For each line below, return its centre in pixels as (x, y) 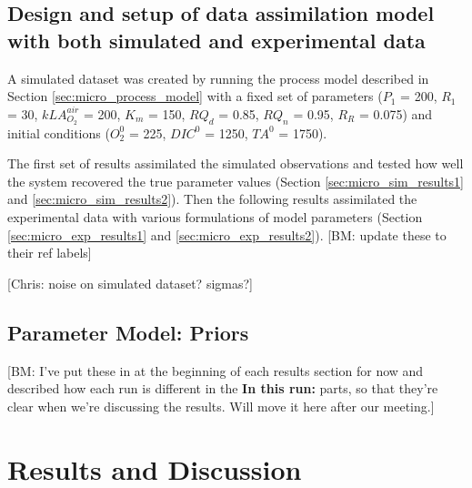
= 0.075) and (396, 113)
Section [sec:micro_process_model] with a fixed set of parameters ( (195, 96)
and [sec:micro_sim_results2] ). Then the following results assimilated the (212, 199)
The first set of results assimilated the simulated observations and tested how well (236, 163)
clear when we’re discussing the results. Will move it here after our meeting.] (221, 406)
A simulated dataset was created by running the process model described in (218, 78)
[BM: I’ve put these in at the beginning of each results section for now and (216, 370)
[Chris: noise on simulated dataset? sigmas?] (130, 283)
